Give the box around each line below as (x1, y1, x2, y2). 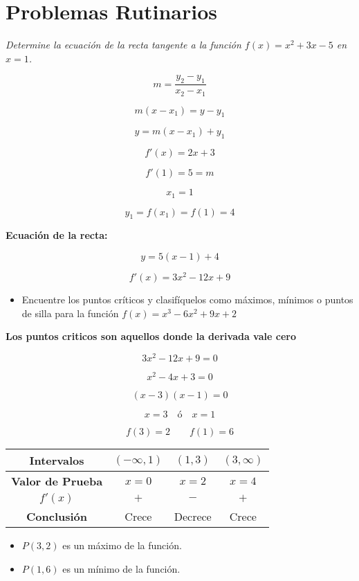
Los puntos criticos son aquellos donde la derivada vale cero (6, 329, 296, 343)
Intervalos (29, 452, 84, 469)
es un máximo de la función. (62, 538, 182, 553)
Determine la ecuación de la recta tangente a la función (6, 37, 241, 52)
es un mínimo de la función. (62, 561, 181, 575)
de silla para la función (21, 305, 119, 320)
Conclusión (26, 508, 88, 525)
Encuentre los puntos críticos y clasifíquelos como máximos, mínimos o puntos (21, 292, 353, 307)
